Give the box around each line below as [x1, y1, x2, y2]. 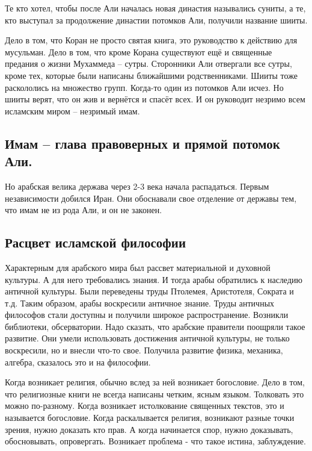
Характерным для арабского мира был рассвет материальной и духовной [5, 261, 271, 273]
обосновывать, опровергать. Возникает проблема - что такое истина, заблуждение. [5, 435, 306, 447]
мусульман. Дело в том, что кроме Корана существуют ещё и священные [5, 45, 272, 58]
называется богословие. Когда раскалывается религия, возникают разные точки [5, 411, 295, 424]
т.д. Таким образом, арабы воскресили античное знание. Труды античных [5, 296, 275, 309]
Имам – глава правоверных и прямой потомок [5, 134, 280, 152]
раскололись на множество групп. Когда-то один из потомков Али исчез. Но [5, 81, 284, 93]
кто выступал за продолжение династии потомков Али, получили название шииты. [5, 13, 308, 26]
